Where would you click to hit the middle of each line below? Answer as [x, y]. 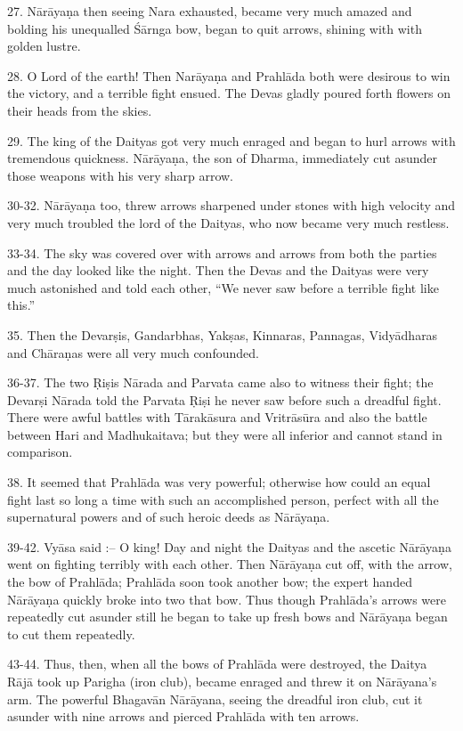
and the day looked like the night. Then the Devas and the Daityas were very [218, 270]
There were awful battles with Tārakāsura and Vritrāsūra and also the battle [217, 417]
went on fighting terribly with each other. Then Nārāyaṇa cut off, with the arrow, [230, 564]
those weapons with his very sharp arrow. [121, 175]
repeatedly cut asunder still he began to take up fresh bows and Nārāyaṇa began [227, 617]
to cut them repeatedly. [71, 634]
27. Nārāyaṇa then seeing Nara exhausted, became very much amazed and [210, 11]
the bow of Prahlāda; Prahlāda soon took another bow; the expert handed [210, 582]
